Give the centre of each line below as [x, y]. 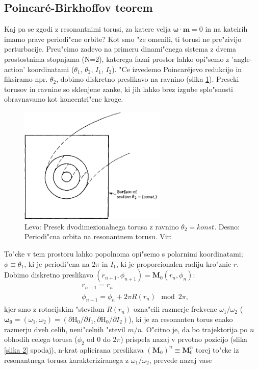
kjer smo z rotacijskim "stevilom [54, 309]
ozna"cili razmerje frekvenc [175, 309]
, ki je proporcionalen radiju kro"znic [174, 263]
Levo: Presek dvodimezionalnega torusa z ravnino [102, 226]
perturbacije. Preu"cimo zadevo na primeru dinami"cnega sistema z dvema [120, 49]
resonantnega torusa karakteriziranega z [67, 360]
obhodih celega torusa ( [41, 339]
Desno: [229, 226]
